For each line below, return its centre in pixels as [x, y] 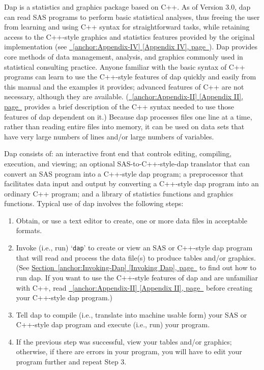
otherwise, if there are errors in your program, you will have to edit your [129, 351]
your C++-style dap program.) [64, 297]
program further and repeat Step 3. [71, 362]
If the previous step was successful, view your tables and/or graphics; [124, 341]
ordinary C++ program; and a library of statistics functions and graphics [119, 193]
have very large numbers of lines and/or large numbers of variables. [109, 136]
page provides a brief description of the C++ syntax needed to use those [119, 106]
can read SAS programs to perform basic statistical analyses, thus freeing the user [132, 17]
